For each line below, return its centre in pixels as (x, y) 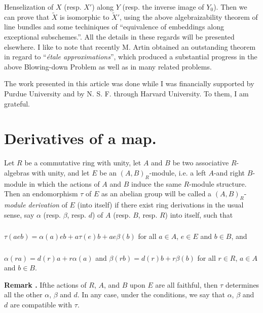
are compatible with (41, 305)
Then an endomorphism (41, 194)
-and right (229, 172)
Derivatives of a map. (80, 138)
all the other (23, 294)
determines (242, 284)
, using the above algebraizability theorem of (189, 16)
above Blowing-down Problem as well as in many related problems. (108, 66)
